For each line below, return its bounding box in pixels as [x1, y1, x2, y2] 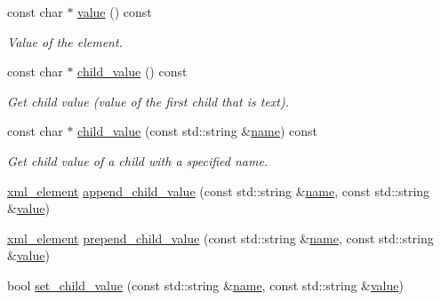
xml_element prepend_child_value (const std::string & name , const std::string [7, 228, 434, 247]
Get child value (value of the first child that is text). [7, 91, 290, 110]
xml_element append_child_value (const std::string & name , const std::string [7, 181, 430, 200]
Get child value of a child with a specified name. [7, 151, 269, 170]
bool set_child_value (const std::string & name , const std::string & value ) [7, 275, 404, 294]
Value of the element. [7, 32, 123, 51]
